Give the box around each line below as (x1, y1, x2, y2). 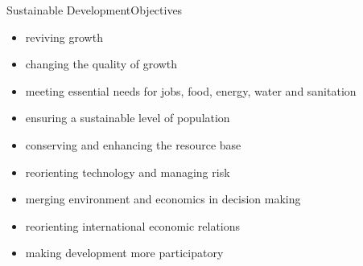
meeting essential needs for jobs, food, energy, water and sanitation (25, 82, 357, 99)
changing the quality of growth (25, 55, 178, 72)
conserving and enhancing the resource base (25, 136, 241, 153)
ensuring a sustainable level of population (25, 109, 230, 126)
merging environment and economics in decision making (25, 190, 301, 207)
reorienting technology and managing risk (25, 163, 230, 180)
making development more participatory (25, 244, 224, 261)
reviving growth (25, 28, 103, 45)
